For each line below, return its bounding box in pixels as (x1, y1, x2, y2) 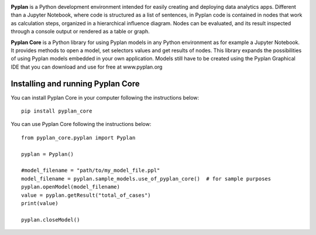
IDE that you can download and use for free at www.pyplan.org (11, 63, 163, 70)
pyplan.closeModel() (21, 216, 80, 223)
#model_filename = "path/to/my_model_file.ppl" (21, 167, 160, 174)
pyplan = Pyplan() (21, 151, 74, 158)
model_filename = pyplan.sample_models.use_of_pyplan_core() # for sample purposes (21, 175, 272, 182)
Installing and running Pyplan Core (11, 79, 140, 88)
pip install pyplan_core (21, 108, 92, 114)
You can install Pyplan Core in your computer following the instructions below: (11, 94, 200, 101)
